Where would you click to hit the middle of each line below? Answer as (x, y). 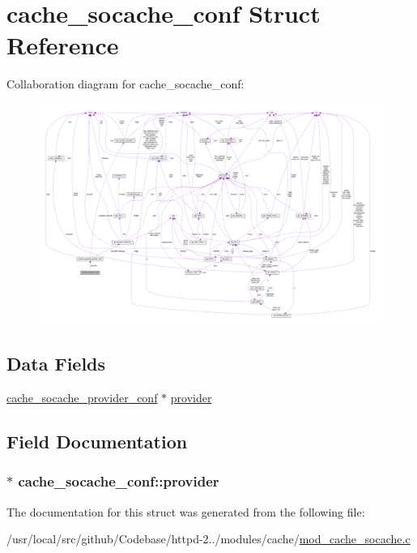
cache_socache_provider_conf (82, 398)
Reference (63, 45)
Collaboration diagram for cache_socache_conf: (126, 84)
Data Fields (56, 364)
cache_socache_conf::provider (119, 481)
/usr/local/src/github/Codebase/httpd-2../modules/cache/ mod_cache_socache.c (208, 539)
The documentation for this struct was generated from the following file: (186, 511)
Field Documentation (97, 442)
